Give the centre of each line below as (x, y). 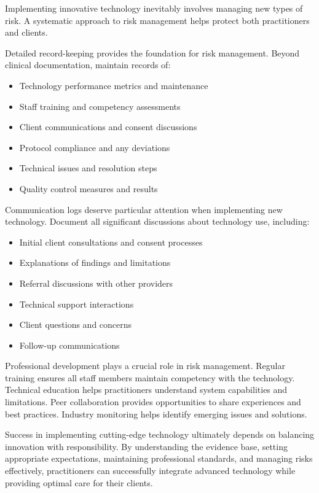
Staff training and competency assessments (100, 106)
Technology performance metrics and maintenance (114, 85)
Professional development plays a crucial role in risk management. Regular (145, 366)
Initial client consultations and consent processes (111, 242)
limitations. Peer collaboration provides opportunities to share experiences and (153, 402)
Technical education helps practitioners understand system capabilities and (146, 390)
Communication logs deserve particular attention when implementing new (144, 209)
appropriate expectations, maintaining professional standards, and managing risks (159, 458)
